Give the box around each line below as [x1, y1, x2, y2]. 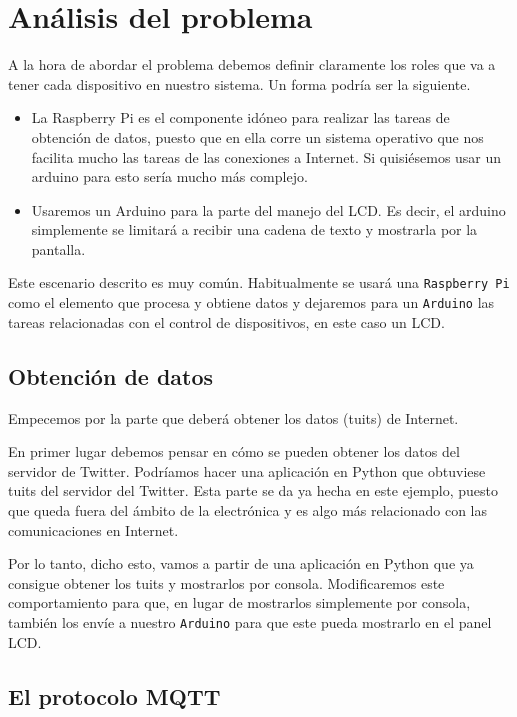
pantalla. [31, 238, 86, 259]
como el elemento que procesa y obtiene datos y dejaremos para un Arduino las [8, 292, 495, 313]
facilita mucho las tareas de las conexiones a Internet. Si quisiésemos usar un [31, 146, 502, 167]
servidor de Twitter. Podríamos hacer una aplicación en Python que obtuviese [8, 460, 486, 481]
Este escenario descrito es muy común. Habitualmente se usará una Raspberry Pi [8, 272, 510, 293]
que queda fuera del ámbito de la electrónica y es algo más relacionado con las [8, 499, 488, 520]
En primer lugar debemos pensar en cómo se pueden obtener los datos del [8, 441, 460, 462]
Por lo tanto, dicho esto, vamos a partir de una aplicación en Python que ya [8, 553, 474, 574]
